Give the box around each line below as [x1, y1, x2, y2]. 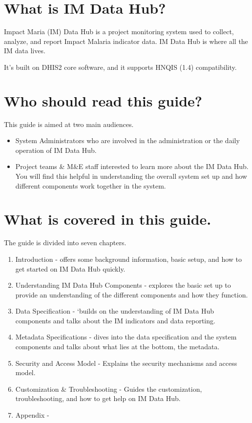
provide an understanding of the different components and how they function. [15, 289, 248, 299]
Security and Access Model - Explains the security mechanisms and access [15, 358, 237, 368]
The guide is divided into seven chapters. [4, 237, 126, 248]
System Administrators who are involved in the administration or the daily [15, 135, 240, 146]
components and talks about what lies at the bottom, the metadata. [15, 341, 220, 352]
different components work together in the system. [15, 180, 166, 190]
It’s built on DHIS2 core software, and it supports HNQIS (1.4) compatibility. [4, 62, 237, 72]
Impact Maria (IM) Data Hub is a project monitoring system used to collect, [4, 26, 234, 37]
